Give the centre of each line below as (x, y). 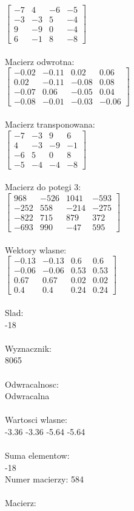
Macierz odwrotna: (40, 61)
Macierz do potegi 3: (43, 187)
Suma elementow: (37, 455)
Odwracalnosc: (32, 384)
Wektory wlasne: (36, 249)
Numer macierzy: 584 (44, 479)
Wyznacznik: (28, 348)
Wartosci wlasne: (36, 420)
